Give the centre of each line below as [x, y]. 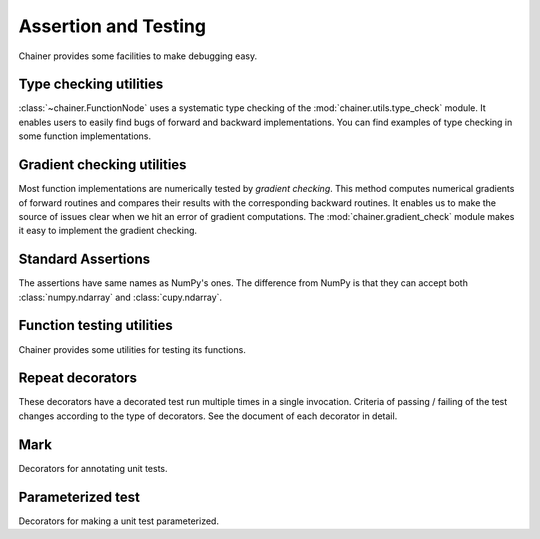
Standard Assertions [84, 259]
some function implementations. [85, 136]
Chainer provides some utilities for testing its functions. [132, 349]
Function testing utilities [96, 325]
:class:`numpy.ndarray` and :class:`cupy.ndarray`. [120, 297]
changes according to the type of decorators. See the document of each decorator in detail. [208, 416]
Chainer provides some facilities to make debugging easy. [138, 56]
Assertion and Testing [112, 26]
